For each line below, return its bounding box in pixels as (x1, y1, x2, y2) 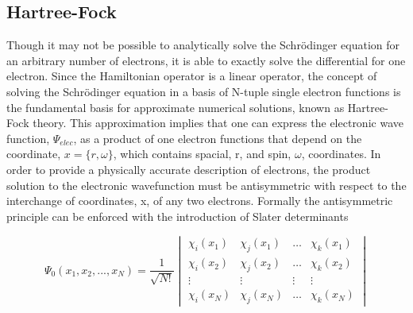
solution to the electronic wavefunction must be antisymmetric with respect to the (6, 176, 407, 193)
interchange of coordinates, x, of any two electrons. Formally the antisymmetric (6, 192, 393, 209)
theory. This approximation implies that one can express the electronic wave (33, 114, 403, 131)
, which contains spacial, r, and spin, (113, 145, 291, 162)
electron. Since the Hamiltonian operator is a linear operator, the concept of (6, 68, 377, 84)
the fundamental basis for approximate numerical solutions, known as (6, 99, 345, 115)
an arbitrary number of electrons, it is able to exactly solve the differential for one (6, 52, 406, 68)
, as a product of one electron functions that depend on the (73, 129, 362, 146)
